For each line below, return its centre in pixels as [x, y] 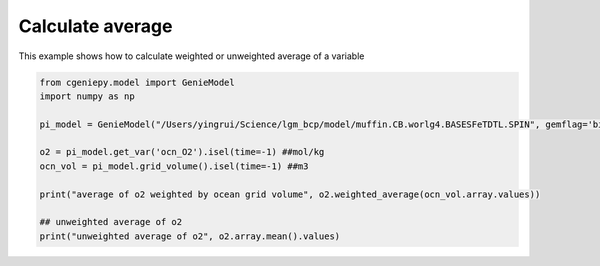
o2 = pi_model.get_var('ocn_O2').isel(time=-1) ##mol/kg [182, 152]
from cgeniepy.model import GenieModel [137, 82]
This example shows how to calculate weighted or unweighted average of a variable [191, 56]
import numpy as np [87, 96]
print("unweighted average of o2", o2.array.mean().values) [190, 236]
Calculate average [95, 26]
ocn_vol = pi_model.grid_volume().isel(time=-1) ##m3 [174, 166]
